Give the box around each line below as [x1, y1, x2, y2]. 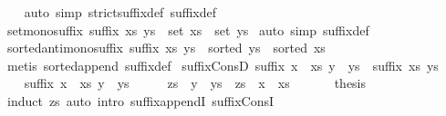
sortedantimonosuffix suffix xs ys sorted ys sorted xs [6, 38, 326, 57]
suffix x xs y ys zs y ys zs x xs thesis [24, 73, 367, 92]
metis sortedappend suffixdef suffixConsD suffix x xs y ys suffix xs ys [6, 55, 439, 74]
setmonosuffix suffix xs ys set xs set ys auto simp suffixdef [6, 20, 369, 39]
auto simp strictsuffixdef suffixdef [24, 3, 217, 21]
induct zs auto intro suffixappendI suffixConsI [6, 91, 275, 110]
